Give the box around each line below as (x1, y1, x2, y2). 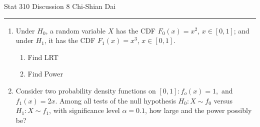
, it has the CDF (44, 35, 95, 45)
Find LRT (27, 51, 58, 62)
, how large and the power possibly (144, 105, 252, 115)
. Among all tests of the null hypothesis (55, 95, 176, 105)
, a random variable (45, 25, 106, 35)
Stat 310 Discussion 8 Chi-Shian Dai (4, 1, 116, 11)
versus (213, 95, 233, 105)
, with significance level (49, 105, 120, 115)
